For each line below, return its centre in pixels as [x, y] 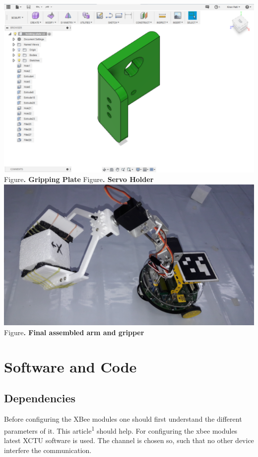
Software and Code [70, 366]
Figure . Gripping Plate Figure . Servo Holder [79, 179]
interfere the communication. [48, 450]
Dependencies [40, 398]
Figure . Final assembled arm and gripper [74, 332]
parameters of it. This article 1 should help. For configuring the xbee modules [121, 430]
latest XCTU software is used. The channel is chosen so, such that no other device [129, 440]
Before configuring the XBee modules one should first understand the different [123, 419]
